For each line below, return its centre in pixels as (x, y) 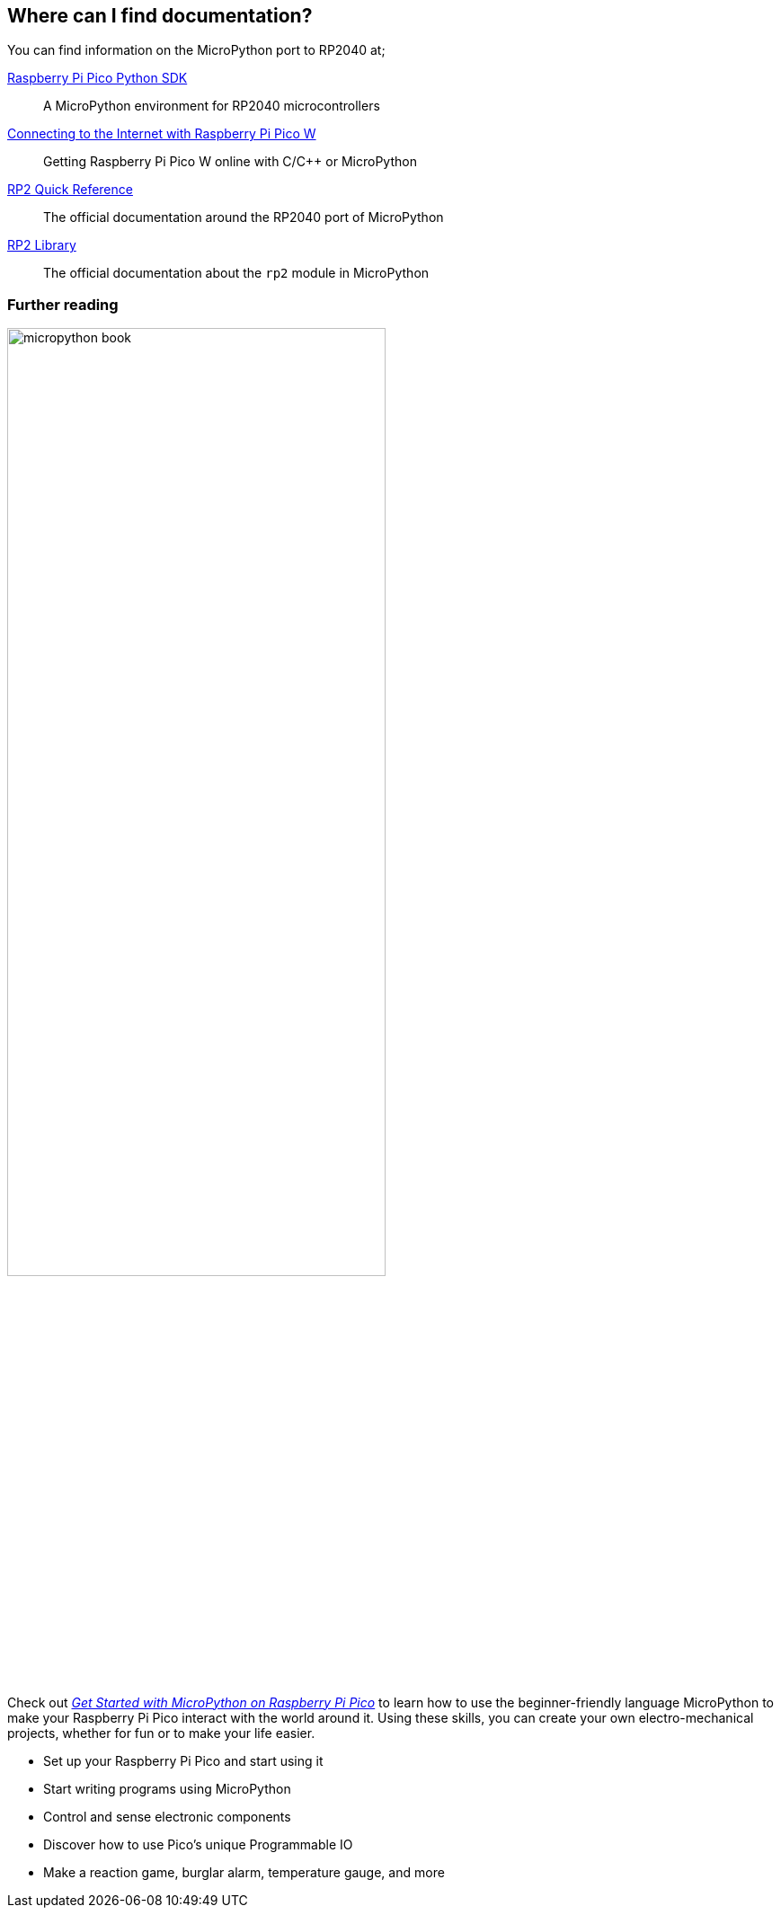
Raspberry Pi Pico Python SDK (98, 78)
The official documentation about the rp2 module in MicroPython (236, 273)
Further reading (63, 304)
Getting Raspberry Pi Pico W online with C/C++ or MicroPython (230, 162)
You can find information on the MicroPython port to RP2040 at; (196, 50)
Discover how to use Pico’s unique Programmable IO (198, 1844)
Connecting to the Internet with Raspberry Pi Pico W (162, 134)
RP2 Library (42, 245)
